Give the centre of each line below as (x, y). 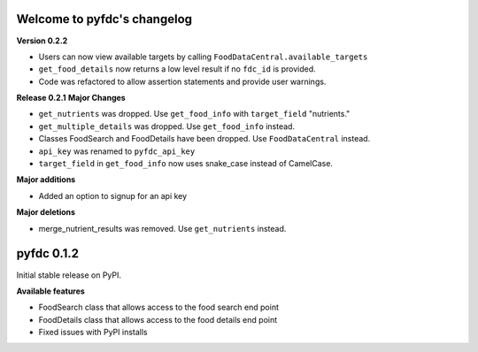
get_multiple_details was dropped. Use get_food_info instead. (167, 126)
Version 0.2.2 (42, 41)
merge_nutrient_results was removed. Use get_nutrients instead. (162, 228)
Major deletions (46, 212)
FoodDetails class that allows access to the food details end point (158, 319)
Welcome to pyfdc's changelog (104, 19)
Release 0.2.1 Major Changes (71, 98)
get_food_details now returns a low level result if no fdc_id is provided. (177, 69)
